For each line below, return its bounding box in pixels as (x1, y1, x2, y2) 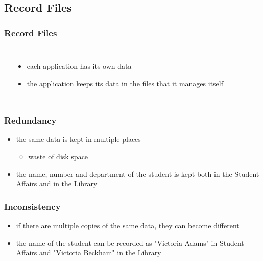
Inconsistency (4, 200, 61, 212)
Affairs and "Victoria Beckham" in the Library (16, 247, 161, 258)
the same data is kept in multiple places (16, 134, 141, 145)
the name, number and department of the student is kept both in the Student (16, 168, 259, 179)
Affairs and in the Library (16, 178, 98, 189)
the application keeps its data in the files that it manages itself (27, 78, 223, 88)
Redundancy (4, 114, 57, 127)
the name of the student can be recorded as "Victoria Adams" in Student (16, 237, 244, 248)
